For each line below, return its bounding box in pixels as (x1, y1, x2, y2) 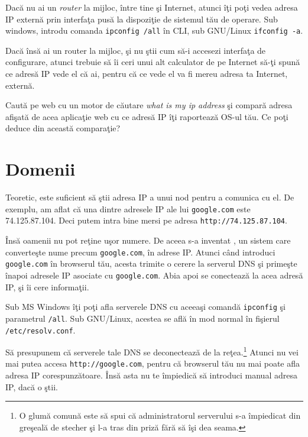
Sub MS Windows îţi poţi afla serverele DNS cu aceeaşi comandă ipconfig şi (5, 300, 286, 313)
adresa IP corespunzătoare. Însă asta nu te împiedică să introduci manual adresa (5, 369, 297, 381)
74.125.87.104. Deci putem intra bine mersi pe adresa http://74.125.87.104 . (5, 214, 287, 226)
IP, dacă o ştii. (5, 380, 58, 393)
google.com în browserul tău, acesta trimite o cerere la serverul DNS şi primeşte (5, 257, 297, 270)
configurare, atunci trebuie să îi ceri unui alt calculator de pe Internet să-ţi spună (5, 56, 300, 68)
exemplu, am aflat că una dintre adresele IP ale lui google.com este (5, 202, 251, 215)
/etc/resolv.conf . (5, 323, 76, 336)
